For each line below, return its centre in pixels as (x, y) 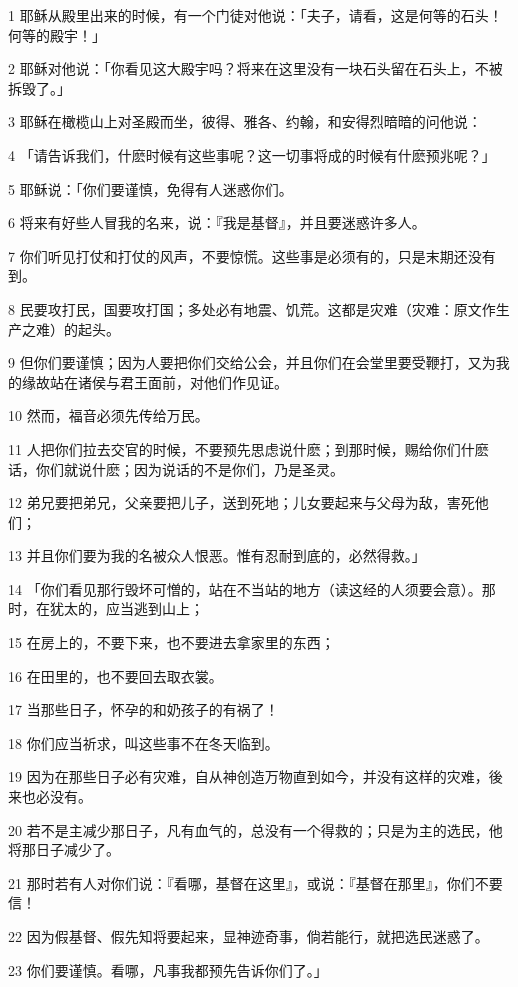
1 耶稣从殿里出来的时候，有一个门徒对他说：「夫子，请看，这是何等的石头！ (255, 15)
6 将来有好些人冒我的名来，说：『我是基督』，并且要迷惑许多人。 (217, 222)
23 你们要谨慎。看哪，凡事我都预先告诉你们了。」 (168, 969)
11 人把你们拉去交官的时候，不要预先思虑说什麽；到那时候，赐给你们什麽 (248, 448)
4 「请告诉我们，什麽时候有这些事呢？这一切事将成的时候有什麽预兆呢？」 (252, 154)
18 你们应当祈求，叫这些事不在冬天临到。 (143, 742)
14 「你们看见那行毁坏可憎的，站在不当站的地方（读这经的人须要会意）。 (245, 588)
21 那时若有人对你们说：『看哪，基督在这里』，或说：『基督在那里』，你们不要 (255, 882)
